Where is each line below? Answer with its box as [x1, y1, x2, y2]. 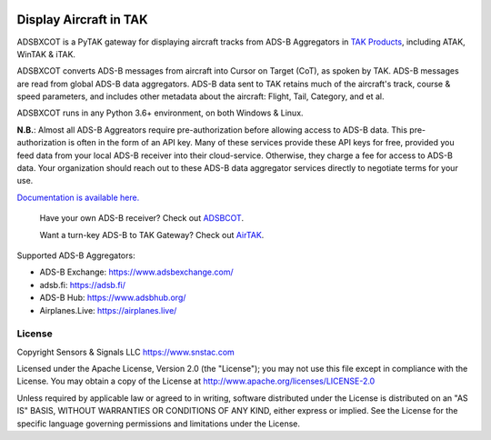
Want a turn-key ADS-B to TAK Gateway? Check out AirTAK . [39, 229, 265, 240]
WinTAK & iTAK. [16, 48, 76, 59]
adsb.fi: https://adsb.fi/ [39, 279, 126, 290]
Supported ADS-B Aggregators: [16, 250, 135, 261]
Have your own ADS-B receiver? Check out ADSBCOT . [39, 213, 245, 224]
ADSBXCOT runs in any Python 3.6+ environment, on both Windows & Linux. [16, 107, 304, 118]
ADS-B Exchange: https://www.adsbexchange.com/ [39, 266, 234, 277]
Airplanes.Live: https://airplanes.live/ [39, 305, 177, 315]
